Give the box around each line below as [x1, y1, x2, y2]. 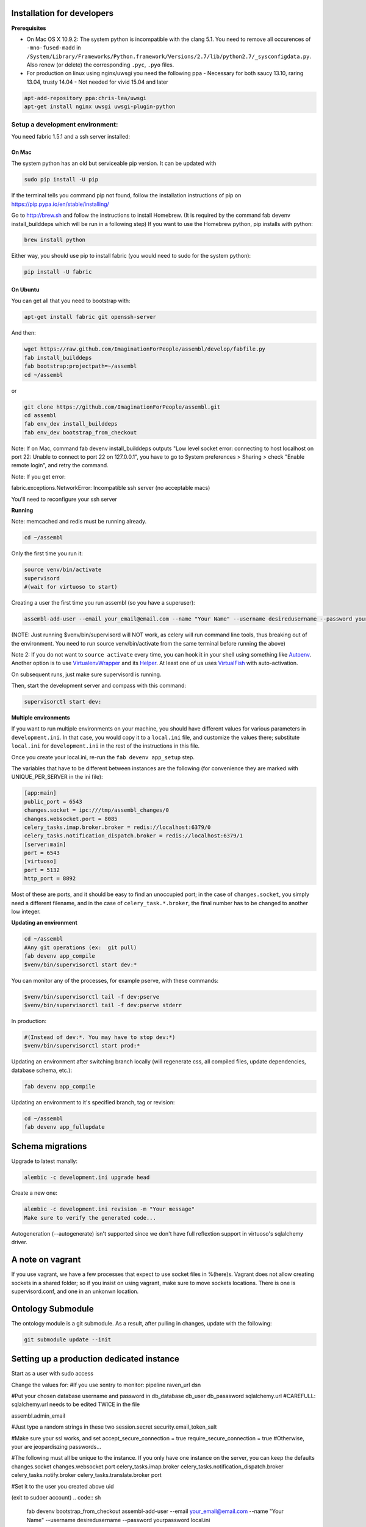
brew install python [24, 236, 85, 244]
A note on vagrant [11, 1255, 81, 1265]
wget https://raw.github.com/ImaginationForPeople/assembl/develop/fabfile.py [24, 346, 265, 352]
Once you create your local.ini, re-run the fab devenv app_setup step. [11, 753, 195, 760]
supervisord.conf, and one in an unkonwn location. [11, 1288, 139, 1295]
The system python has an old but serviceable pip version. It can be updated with [11, 159, 217, 167]
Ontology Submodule [11, 1303, 94, 1314]
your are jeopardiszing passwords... [11, 1443, 102, 1451]
